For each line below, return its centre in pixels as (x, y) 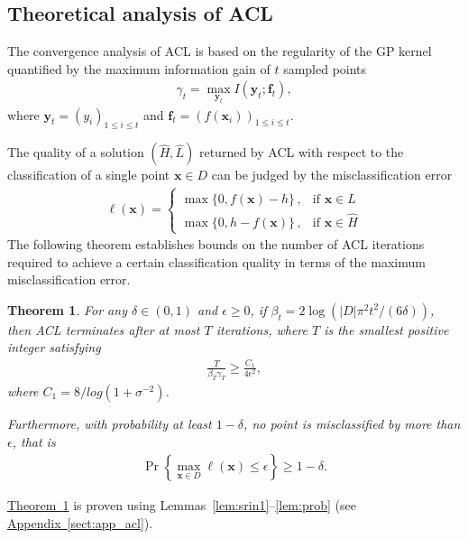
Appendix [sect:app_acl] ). (80, 522)
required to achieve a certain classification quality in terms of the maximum (216, 261)
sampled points (325, 68)
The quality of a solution (76, 152)
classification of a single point (89, 175)
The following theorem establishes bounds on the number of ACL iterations (216, 244)
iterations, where (262, 329)
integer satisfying (54, 347)
